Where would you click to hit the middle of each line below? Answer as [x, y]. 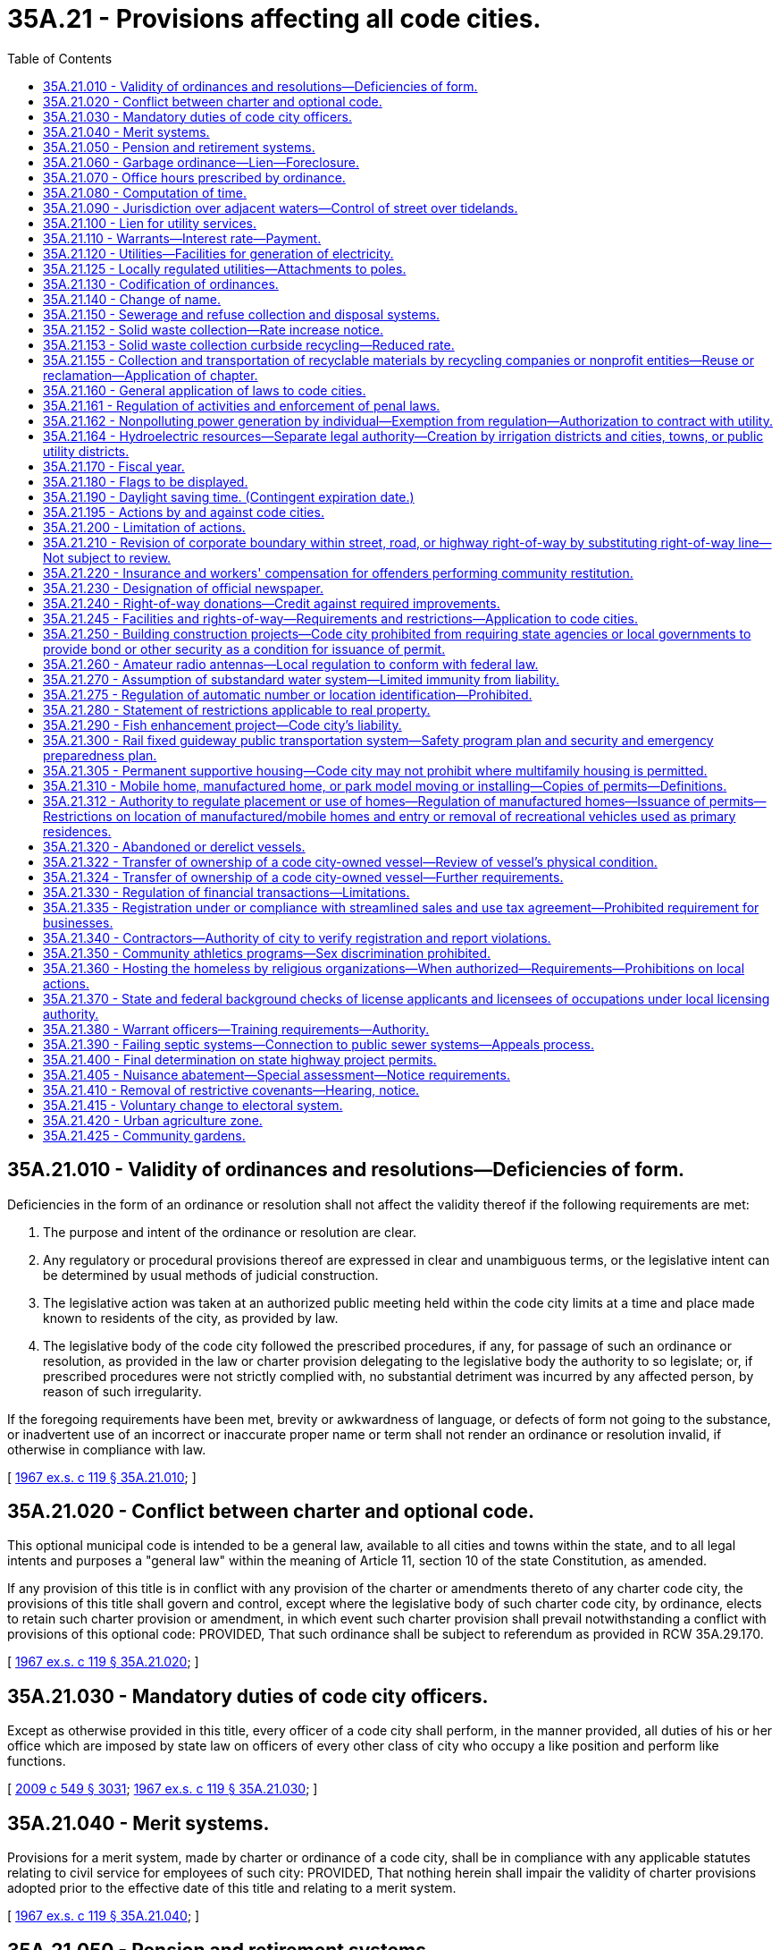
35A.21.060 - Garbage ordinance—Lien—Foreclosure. [201, 162]
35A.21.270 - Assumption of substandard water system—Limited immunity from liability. [301, 679]
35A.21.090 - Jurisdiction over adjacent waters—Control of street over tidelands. [281, 208]
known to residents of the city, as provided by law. [191, 1318]
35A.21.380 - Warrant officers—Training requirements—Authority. [236, 1029]
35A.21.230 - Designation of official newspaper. [184, 588]
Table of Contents [60, 58]
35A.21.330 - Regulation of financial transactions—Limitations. [226, 892]
